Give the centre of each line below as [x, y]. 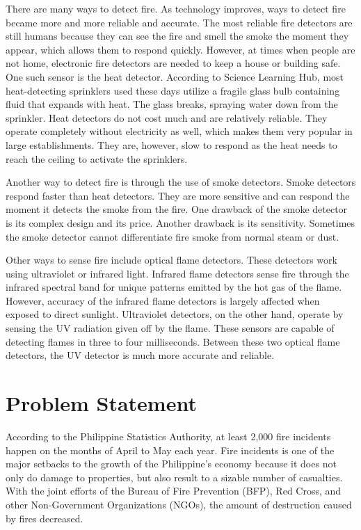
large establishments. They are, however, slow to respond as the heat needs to [171, 144]
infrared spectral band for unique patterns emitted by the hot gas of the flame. [174, 287]
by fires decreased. [45, 518]
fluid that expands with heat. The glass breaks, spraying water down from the [172, 104]
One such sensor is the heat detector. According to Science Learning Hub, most [175, 76]
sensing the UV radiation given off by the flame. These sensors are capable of [170, 328]
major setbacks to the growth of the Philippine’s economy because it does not [171, 464]
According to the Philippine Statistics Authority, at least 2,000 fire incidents [168, 436]
